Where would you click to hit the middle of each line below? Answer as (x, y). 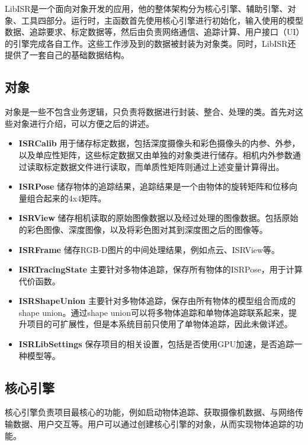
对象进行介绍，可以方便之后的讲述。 (83, 123)
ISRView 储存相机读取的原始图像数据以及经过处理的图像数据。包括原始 (158, 218)
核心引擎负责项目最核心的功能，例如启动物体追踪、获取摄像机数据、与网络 (150, 412)
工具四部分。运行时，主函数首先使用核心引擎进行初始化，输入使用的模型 (162, 20)
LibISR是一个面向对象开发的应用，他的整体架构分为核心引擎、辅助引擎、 (146, 8)
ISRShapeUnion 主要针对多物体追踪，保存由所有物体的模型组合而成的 (157, 301)
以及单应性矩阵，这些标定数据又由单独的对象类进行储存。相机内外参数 (155, 154)
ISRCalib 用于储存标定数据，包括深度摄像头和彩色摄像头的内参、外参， (159, 143)
